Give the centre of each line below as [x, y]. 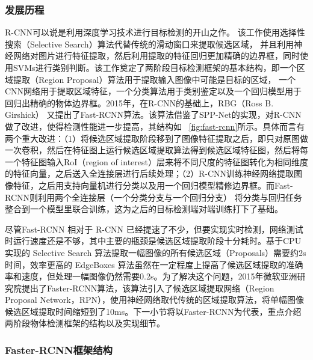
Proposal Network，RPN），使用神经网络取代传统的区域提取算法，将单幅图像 [154, 300]
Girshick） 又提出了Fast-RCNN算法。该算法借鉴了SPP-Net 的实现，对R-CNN [153, 114]
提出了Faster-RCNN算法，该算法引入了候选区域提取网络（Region [148, 288]
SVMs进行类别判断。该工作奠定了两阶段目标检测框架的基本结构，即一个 [155, 67]
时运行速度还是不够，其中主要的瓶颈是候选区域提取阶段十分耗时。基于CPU [153, 241]
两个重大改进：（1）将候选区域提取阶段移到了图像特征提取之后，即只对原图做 [156, 138]
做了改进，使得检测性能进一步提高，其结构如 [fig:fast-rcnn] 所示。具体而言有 [155, 126]
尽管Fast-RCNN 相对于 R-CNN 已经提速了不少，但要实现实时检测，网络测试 [154, 229]
